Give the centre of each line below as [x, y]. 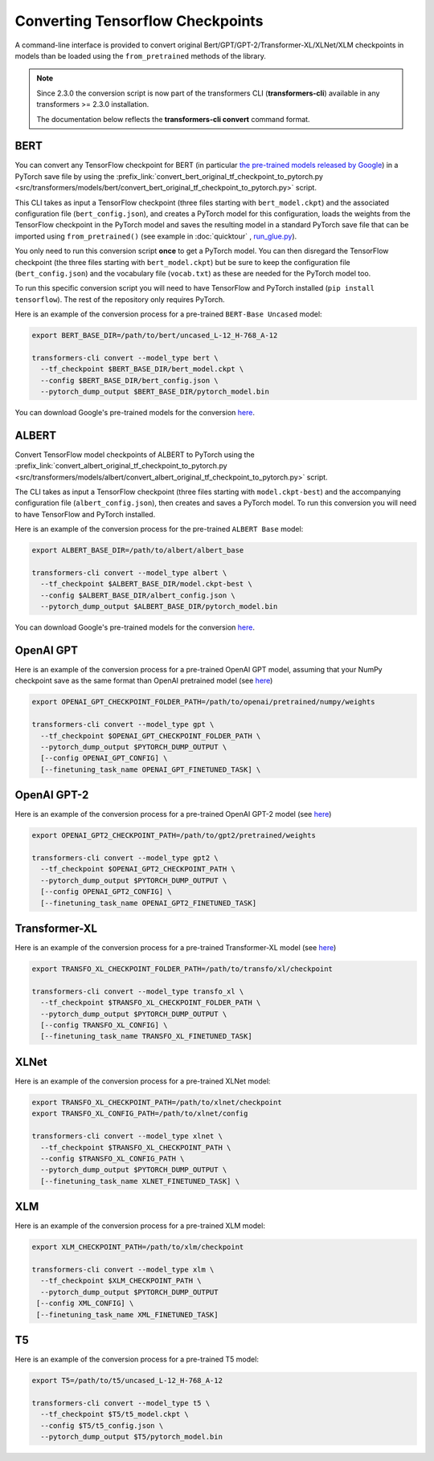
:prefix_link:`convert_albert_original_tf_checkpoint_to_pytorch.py [121, 466]
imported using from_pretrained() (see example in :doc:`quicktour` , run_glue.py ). [156, 236]
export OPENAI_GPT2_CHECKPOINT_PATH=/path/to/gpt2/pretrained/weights [174, 836]
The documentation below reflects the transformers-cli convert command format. [173, 119]
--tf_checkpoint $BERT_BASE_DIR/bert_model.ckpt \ [142, 369]
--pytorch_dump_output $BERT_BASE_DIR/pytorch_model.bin [155, 392]
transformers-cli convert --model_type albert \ [129, 573]
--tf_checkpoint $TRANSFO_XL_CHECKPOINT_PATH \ [136, 1147]
